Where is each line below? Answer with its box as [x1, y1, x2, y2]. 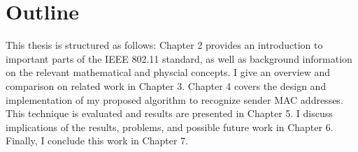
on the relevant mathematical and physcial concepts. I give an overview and [6, 65, 331, 79]
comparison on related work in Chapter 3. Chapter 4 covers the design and [6, 78, 327, 93]
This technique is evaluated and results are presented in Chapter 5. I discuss [6, 106, 333, 121]
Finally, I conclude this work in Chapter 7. [6, 133, 188, 148]
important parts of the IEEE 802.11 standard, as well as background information [6, 51, 352, 66]
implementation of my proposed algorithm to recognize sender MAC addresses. [6, 92, 343, 107]
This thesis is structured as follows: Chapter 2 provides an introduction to [6, 38, 323, 52]
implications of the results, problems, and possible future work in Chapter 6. [6, 119, 334, 134]
